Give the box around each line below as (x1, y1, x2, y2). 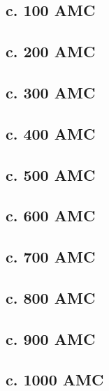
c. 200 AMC (6, 40, 96, 62)
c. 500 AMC (6, 163, 96, 185)
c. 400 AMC (6, 122, 96, 144)
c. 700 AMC (6, 246, 96, 267)
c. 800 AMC (6, 286, 96, 308)
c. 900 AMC (6, 327, 96, 349)
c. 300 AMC (6, 81, 96, 103)
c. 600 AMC (6, 205, 96, 226)
